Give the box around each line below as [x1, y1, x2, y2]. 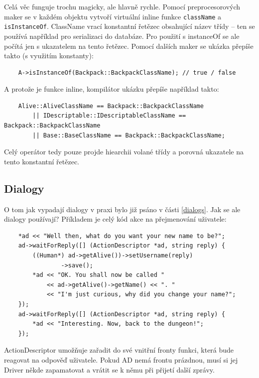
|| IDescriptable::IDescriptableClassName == [32, 112, 186, 120]
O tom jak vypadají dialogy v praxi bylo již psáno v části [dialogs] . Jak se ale [4, 204, 241, 214]
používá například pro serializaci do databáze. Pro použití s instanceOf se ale [4, 30, 240, 41]
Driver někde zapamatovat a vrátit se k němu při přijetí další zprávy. [4, 364, 215, 375]
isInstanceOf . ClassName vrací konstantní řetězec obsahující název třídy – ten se [4, 21, 255, 31]
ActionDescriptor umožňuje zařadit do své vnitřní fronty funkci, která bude [4, 345, 234, 355]
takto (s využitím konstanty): [4, 50, 94, 61]
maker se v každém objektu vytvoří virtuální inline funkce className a [4, 11, 222, 21]
